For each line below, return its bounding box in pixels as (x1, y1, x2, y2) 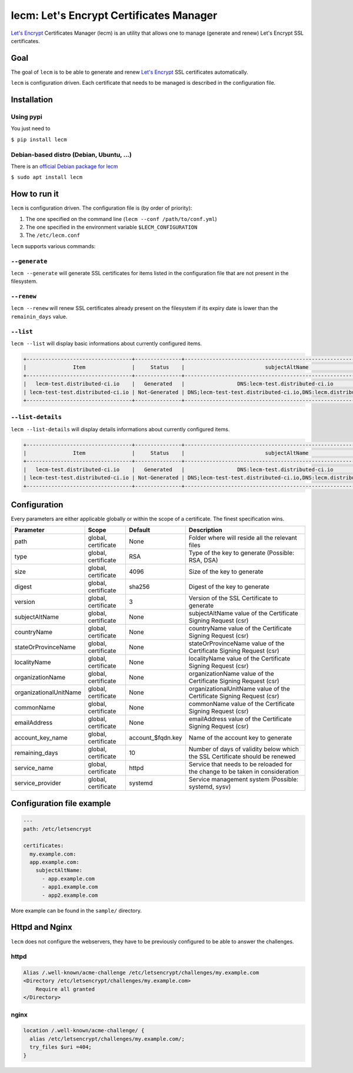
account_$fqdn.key (128, 734, 182, 742)
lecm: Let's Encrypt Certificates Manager (11, 9, 218, 22)
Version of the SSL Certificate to (188, 594, 278, 602)
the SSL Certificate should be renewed (188, 752, 296, 761)
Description (188, 526, 222, 534)
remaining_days (14, 749, 58, 757)
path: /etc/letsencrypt (23, 826, 92, 833)
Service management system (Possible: (188, 775, 299, 784)
